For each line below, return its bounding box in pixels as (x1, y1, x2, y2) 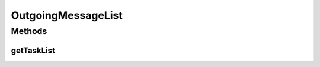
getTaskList (11, 45, 56, 55)
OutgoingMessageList (11, 9, 123, 22)
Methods (11, 26, 47, 36)
